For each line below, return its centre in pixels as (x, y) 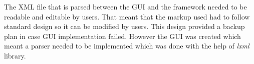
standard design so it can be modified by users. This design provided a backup (124, 26)
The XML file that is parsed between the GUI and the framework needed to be (125, 6)
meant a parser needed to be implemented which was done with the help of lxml (127, 46)
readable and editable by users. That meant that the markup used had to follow (127, 16)
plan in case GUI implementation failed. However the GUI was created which (122, 36)
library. (15, 55)
